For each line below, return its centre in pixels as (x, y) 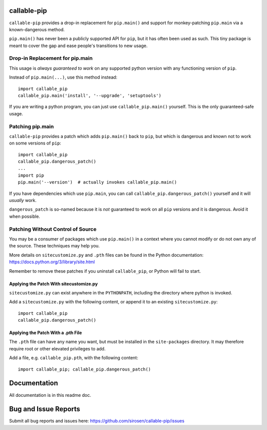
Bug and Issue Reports (45, 409)
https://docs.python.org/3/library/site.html (52, 262)
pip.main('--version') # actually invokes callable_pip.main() (98, 182)
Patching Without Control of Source (53, 229)
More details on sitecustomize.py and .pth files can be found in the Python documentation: (106, 255)
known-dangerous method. (37, 29)
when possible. (25, 216)
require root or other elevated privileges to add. (57, 348)
